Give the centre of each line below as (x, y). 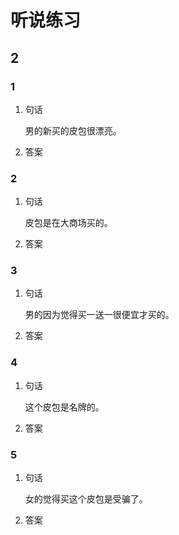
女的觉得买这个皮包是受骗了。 (86, 499)
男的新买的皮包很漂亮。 (73, 130)
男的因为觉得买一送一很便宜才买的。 (99, 315)
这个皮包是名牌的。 (64, 407)
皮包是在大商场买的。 (68, 223)
